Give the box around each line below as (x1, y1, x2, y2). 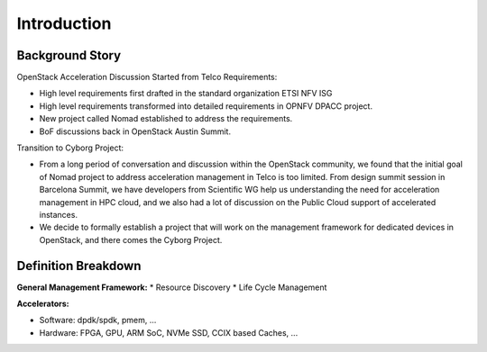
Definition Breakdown (16, 257, 142, 274)
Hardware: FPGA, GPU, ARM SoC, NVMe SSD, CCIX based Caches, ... (39, 327, 299, 338)
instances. (39, 209, 78, 220)
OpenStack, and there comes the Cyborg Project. (39, 234, 223, 245)
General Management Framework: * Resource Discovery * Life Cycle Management (16, 282, 327, 293)
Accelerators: (16, 298, 69, 310)
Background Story (16, 48, 122, 63)
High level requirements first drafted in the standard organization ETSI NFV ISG (39, 88, 333, 99)
